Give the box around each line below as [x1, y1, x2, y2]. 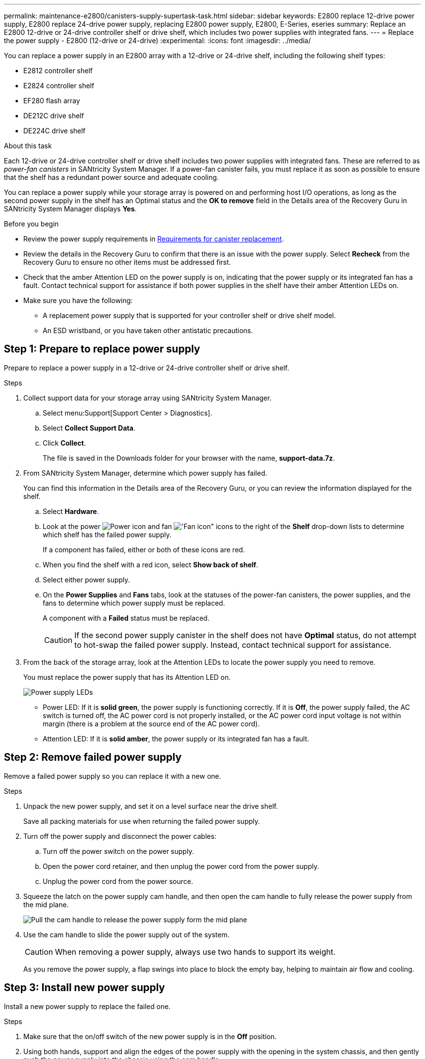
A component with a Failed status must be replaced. [43, 613, 210, 622]
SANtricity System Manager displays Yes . [4, 205, 137, 213]
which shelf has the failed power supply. [43, 530, 172, 539]
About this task [4, 142, 52, 150]
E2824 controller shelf [23, 81, 95, 90]
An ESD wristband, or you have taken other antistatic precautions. [43, 326, 253, 335]
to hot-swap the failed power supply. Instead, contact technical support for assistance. [74, 640, 392, 650]
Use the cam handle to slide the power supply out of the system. [23, 930, 229, 939]
